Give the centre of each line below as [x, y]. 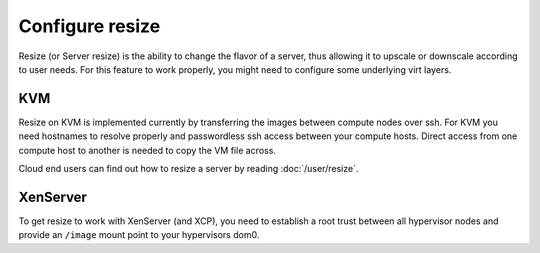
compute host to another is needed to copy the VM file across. [147, 150]
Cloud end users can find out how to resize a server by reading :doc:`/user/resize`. [188, 169]
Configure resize [89, 26]
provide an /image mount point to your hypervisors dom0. [139, 235]
